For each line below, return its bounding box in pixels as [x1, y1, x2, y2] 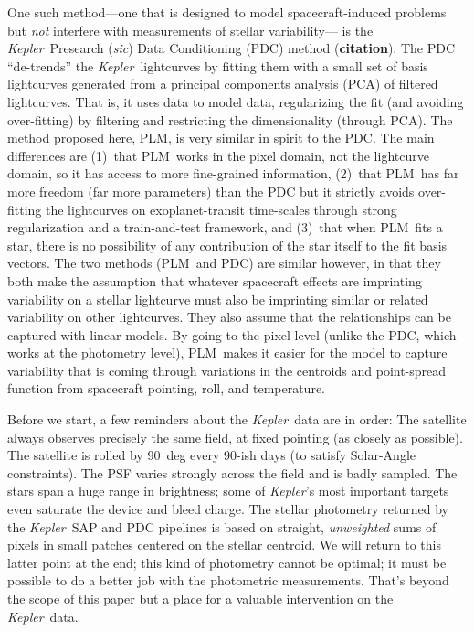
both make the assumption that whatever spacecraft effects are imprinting [7, 271, 422, 290]
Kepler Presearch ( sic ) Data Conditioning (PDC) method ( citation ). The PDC [7, 38, 456, 58]
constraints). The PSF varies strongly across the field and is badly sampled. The [7, 463, 458, 482]
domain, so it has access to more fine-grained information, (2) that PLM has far [7, 164, 459, 183]
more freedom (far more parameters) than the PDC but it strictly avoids [7, 181, 415, 200]
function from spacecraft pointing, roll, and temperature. [7, 379, 325, 398]
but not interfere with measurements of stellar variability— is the [7, 20, 374, 39]
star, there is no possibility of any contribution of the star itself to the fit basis [7, 235, 448, 254]
